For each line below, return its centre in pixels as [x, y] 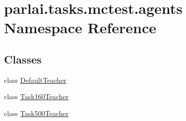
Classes [23, 59]
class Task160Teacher [36, 96]
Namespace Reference [80, 28]
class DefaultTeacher [35, 80]
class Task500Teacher [36, 113]
